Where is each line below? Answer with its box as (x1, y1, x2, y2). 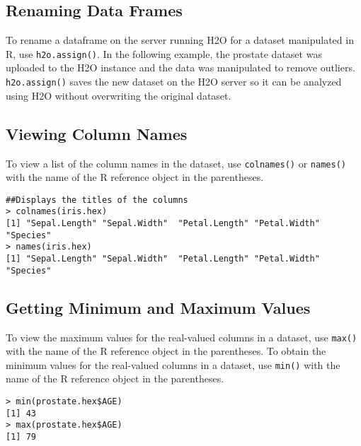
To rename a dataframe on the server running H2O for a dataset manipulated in (6, 33, 354, 47)
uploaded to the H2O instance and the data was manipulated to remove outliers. (6, 60, 355, 75)
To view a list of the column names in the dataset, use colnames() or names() (6, 155, 346, 170)
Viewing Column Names (6, 122, 188, 144)
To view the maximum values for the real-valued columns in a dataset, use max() (6, 329, 357, 344)
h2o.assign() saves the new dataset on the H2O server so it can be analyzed (6, 74, 342, 89)
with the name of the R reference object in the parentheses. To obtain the (6, 344, 326, 358)
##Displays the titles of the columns (6, 194, 188, 205)
